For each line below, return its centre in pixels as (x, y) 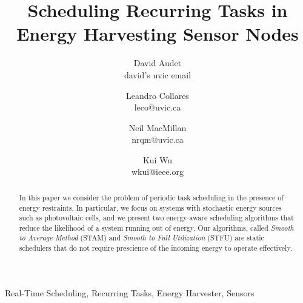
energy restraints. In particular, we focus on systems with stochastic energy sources (150, 207)
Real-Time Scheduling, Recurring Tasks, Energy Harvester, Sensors (130, 292)
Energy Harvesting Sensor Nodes (158, 34)
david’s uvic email (158, 74)
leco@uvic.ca (158, 107)
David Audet (158, 63)
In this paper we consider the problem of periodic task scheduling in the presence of (151, 197)
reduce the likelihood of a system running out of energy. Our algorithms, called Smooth (156, 227)
